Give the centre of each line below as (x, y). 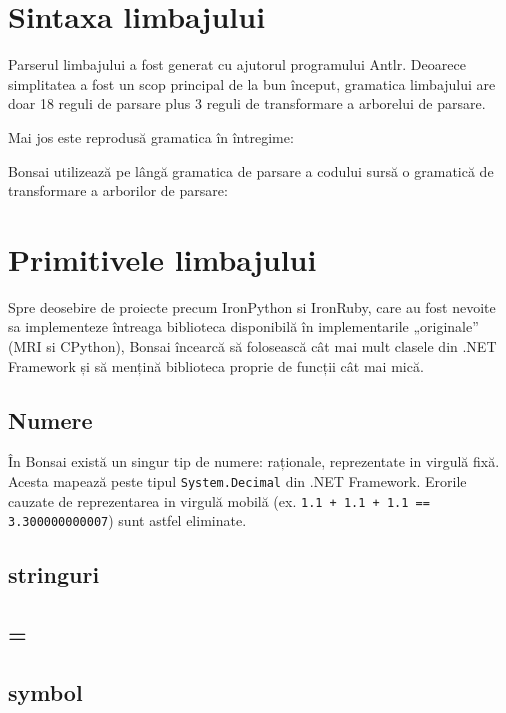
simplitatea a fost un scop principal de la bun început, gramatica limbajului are (252, 83)
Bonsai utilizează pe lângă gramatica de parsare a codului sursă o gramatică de (251, 170)
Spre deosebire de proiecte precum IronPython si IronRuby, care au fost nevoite (252, 306)
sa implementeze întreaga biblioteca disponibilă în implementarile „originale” (243, 326)
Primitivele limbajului (162, 258)
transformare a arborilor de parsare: (118, 190)
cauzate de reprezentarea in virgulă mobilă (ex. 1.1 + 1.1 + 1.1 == (219, 500)
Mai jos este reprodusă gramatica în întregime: (151, 136)
